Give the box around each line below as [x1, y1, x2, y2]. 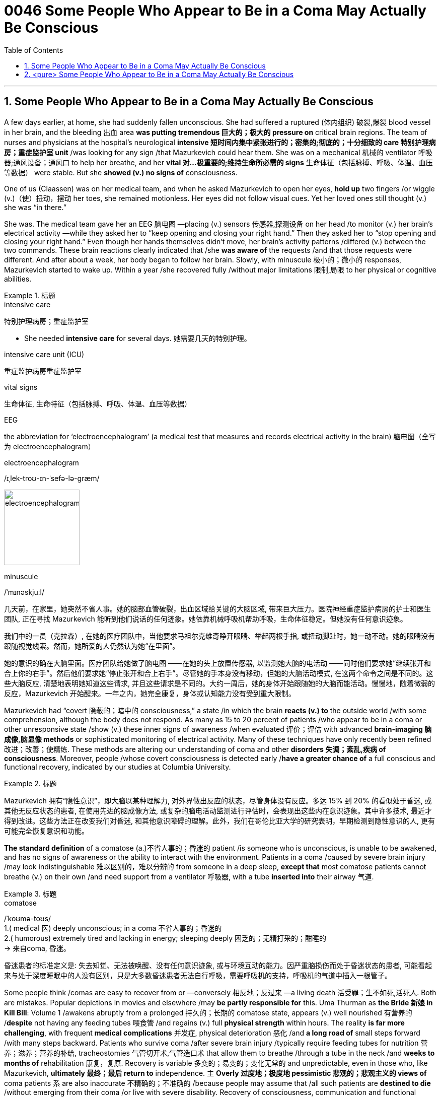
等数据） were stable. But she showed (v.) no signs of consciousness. [4, 168, 238, 177]
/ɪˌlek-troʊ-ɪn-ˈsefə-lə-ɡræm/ [4, 473, 100, 483]
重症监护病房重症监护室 [4, 366, 82, 375]
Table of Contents [4, 45, 63, 54]
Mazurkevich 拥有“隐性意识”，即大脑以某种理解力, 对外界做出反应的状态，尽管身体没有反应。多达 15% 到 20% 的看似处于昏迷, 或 [4, 796, 432, 805]
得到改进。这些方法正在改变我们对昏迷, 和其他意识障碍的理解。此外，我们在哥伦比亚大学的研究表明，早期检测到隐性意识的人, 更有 [4, 816, 435, 825]
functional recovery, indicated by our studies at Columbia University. [4, 762, 231, 771]
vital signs [4, 382, 38, 391]
